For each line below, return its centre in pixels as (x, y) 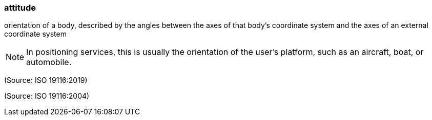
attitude (20, 8)
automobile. (49, 62)
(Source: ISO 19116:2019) (46, 80)
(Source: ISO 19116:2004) (47, 96)
